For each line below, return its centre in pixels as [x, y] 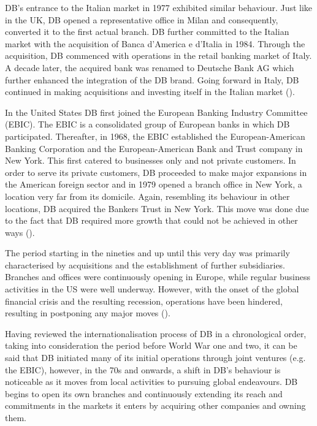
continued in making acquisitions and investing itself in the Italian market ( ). [150, 92]
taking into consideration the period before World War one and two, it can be [151, 345]
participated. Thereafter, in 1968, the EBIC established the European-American [155, 136]
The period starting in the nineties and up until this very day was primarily [147, 253]
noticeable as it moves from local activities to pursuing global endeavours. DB [151, 382]
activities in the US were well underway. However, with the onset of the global [152, 289]
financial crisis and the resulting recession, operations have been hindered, [144, 301]
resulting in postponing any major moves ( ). [88, 313]
